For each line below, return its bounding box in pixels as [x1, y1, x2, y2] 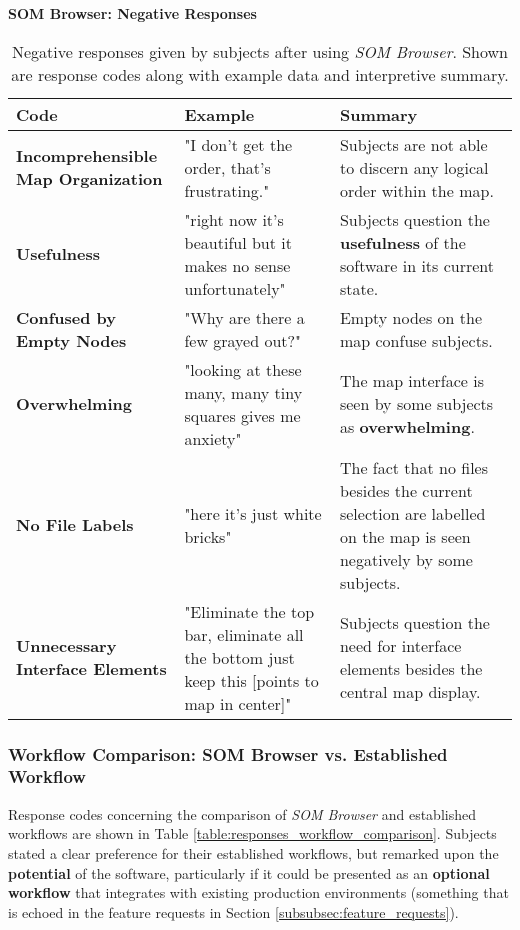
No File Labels [16, 513, 134, 537]
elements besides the [339, 657, 483, 681]
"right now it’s [184, 207, 284, 231]
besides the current [339, 478, 473, 502]
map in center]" [184, 691, 292, 715]
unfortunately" [184, 276, 286, 300]
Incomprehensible [16, 144, 158, 168]
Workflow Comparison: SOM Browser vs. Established [8, 741, 448, 766]
